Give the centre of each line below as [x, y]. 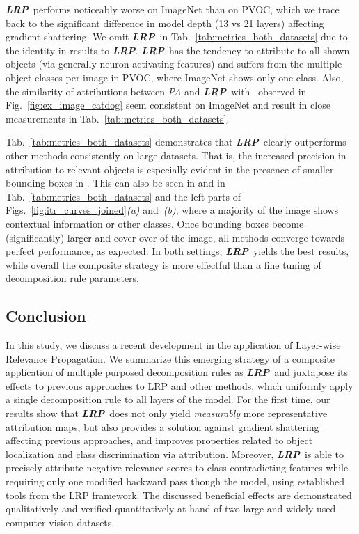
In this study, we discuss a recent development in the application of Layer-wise [173, 345]
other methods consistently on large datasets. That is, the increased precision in [176, 155]
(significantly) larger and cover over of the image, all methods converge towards [175, 237]
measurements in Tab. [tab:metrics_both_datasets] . [118, 118]
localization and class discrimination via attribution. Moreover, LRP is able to [175, 454]
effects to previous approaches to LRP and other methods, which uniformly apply [179, 385]
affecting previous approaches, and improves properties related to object [159, 440]
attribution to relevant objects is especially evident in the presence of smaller [170, 169]
